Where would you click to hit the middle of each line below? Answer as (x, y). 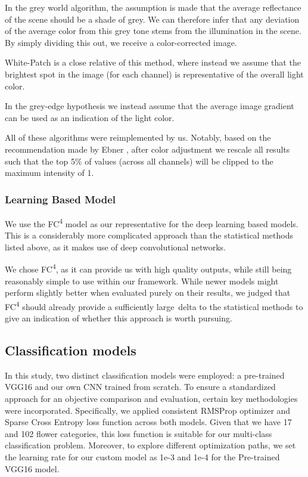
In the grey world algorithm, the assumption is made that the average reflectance (153, 7)
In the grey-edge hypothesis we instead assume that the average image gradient (150, 106)
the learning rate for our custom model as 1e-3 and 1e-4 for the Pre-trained (142, 457)
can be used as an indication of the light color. (90, 117)
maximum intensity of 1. (49, 173)
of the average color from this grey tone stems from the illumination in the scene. (153, 31)
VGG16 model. (32, 468)
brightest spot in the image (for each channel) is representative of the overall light (154, 74)
